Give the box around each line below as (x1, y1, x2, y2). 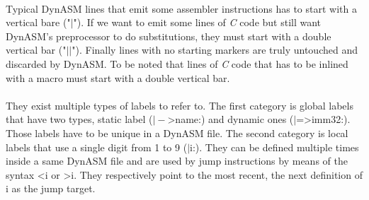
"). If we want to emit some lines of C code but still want (73, 15, 322, 30)
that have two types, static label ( (6, 112, 153, 127)
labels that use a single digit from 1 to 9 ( (6, 139, 188, 154)
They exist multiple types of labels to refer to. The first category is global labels (6, 98, 353, 112)
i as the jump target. (6, 181, 96, 196)
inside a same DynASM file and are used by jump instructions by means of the (6, 153, 348, 168)
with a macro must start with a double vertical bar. (6, 70, 230, 85)
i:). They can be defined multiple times (190, 139, 359, 154)
